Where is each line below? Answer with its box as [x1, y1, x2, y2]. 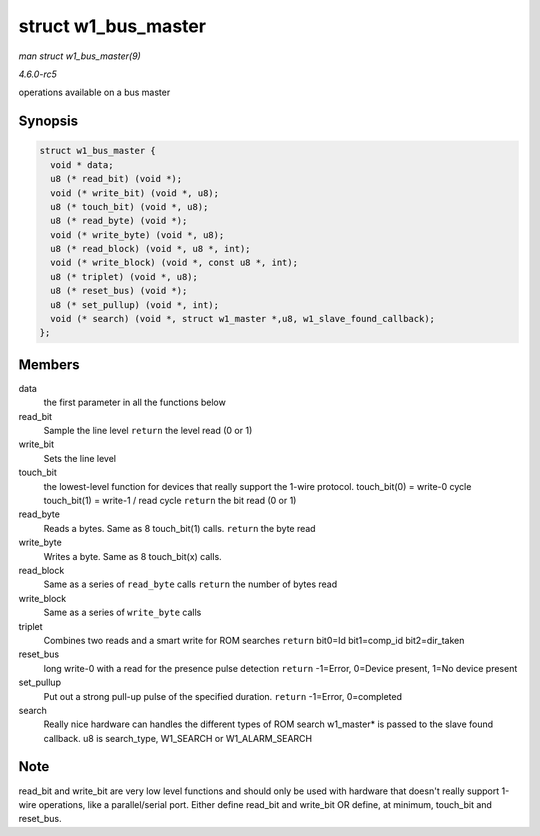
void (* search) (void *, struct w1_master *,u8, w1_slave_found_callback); [50, 313, 435, 325]
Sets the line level [43, 452, 117, 464]
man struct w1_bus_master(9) [18, 50, 142, 62]
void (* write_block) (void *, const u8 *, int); [50, 257, 299, 269]
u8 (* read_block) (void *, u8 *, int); [50, 243, 251, 255]
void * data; [50, 159, 114, 170]
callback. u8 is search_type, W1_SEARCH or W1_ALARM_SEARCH [43, 732, 313, 744]
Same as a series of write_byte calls [43, 606, 202, 619]
